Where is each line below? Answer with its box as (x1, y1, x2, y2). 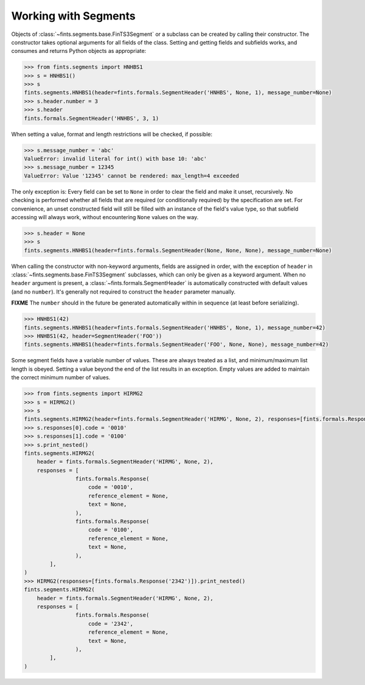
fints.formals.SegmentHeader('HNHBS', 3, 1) (24, 114, 159, 122)
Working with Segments (11, 9, 136, 23)
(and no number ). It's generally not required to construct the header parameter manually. (11, 288, 235, 295)
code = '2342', (88, 620, 134, 627)
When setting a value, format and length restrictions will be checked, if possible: (11, 130, 213, 138)
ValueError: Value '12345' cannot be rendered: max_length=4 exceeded (24, 172, 240, 179)
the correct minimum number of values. (11, 374, 111, 381)
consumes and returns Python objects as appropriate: (11, 47, 147, 55)
